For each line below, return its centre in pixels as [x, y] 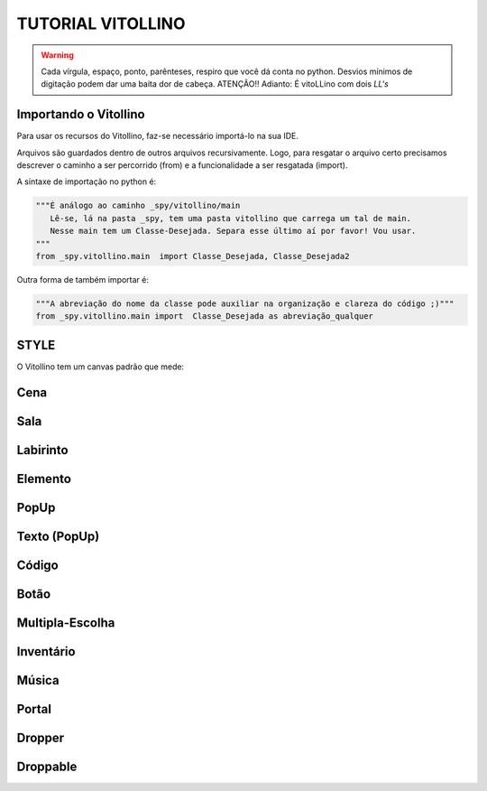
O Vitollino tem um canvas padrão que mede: [101, 367]
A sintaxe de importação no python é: [87, 181]
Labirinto [42, 450]
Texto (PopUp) [58, 536]
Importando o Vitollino [81, 114]
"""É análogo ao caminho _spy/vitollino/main [138, 206]
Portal [34, 709]
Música [38, 680]
